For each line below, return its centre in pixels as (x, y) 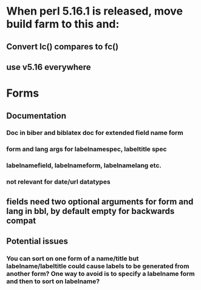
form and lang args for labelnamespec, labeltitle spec (87, 149)
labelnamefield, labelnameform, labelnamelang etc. (84, 165)
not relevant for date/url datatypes (58, 182)
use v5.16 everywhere (49, 67)
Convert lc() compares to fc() (63, 47)
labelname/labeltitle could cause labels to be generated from (98, 266)
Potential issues (37, 241)
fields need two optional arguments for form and (100, 202)
